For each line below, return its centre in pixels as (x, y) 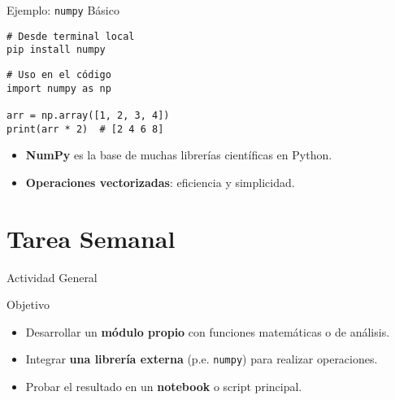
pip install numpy (56, 50)
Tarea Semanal (91, 238)
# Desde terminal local (71, 36)
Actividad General (52, 277)
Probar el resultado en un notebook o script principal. (164, 386)
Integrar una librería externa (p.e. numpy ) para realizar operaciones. (202, 359)
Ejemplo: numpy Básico (63, 10)
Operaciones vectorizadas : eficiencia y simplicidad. (160, 182)
